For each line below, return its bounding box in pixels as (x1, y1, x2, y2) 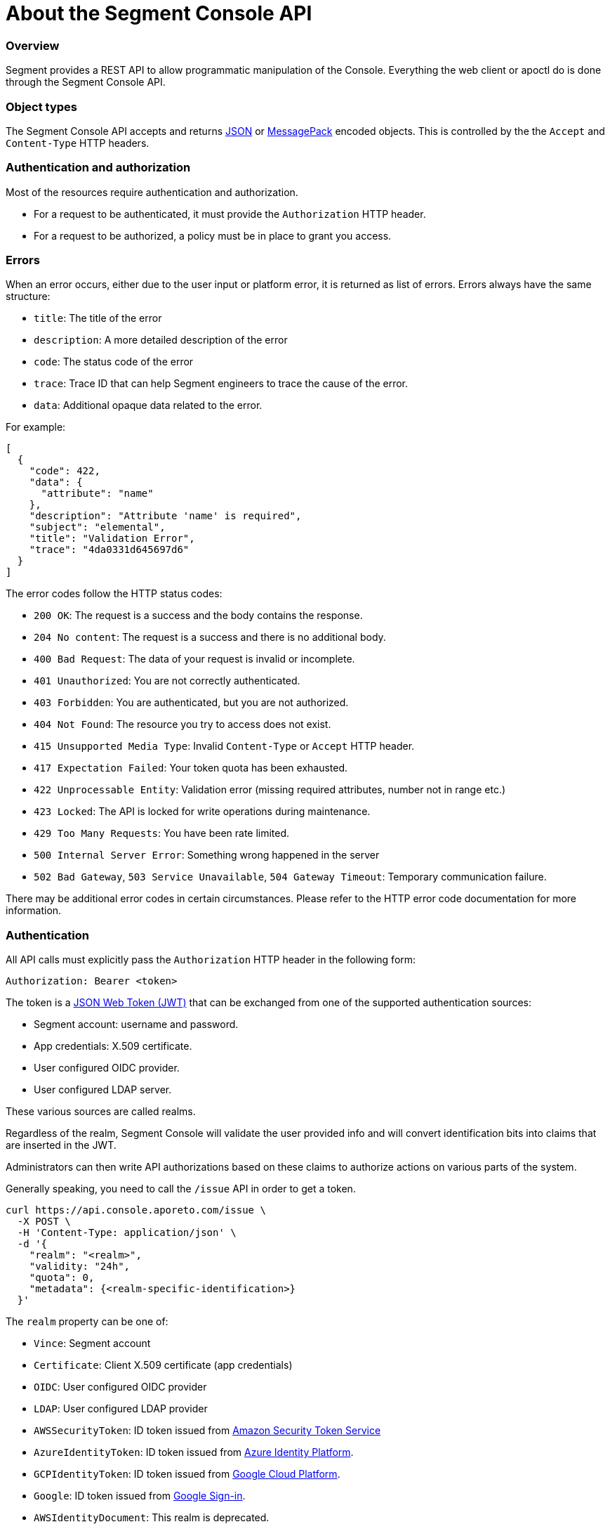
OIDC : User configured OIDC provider (34, 1381, 207, 1393)
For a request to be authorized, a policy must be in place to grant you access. (34, 229, 392, 242)
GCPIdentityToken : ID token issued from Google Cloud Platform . (34, 1468, 340, 1481)
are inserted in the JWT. (6, 1139, 117, 1152)
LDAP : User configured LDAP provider (34, 1403, 208, 1415)
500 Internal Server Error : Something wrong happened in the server (34, 849, 380, 861)
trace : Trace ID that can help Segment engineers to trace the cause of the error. (34, 377, 409, 390)
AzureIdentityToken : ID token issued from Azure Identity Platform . (34, 1446, 354, 1459)
